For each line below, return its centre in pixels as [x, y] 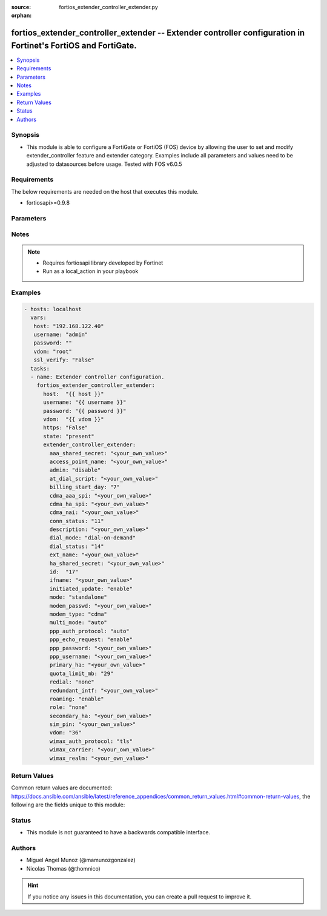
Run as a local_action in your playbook [91, 271]
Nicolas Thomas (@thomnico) [64, 868]
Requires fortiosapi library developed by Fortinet [103, 263]
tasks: [40, 368]
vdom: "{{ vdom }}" [74, 419]
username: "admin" [61, 335]
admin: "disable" [75, 470]
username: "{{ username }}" [85, 402]
